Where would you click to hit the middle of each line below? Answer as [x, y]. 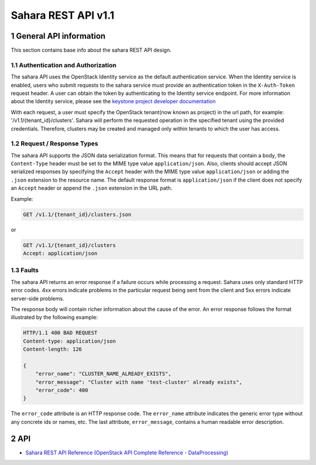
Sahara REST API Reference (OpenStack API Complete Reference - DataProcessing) [127, 452]
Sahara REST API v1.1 [63, 15]
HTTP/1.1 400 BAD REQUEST [60, 333]
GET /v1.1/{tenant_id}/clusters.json [77, 214]
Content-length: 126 [52, 349]
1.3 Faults [25, 271]
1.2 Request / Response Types [55, 143]
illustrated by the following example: [54, 317]
